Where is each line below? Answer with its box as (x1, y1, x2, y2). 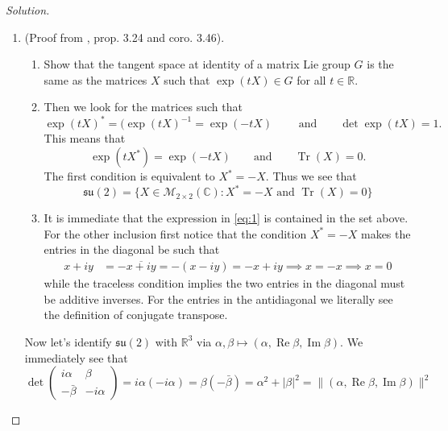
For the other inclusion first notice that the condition (44, 225, 307, 242)
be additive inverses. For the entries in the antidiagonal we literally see (44, 290, 393, 307)
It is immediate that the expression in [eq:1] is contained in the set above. (44, 209, 409, 226)
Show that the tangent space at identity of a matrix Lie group (44, 56, 351, 73)
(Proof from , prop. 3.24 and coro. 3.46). (24, 28, 225, 45)
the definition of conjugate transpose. (44, 306, 228, 323)
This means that (44, 130, 126, 147)
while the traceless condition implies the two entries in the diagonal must (44, 275, 405, 292)
